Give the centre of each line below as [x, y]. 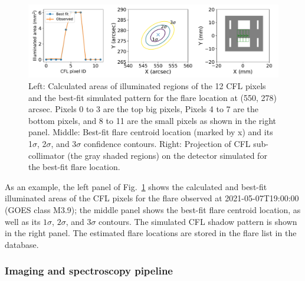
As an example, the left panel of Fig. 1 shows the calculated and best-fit [136, 186]
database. [22, 244]
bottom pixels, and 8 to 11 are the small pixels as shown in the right [152, 120]
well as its [23, 221]
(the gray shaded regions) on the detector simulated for [167, 155]
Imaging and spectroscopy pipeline [89, 271]
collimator [47, 155]
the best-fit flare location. [74, 167]
